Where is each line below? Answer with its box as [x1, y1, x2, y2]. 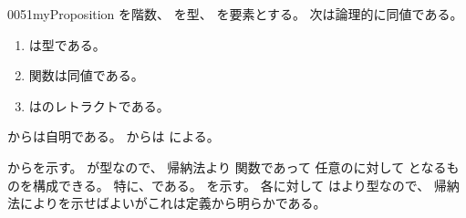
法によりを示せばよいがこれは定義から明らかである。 [7, 193, 326, 213]
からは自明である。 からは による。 [7, 127, 220, 146]
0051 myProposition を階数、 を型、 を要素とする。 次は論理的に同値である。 [7, 5, 463, 23]
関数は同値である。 [28, 66, 144, 85]
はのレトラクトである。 [28, 96, 170, 115]
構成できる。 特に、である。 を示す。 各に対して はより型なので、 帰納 [32, 175, 460, 194]
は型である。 [28, 35, 106, 54]
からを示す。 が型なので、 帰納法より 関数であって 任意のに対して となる [7, 157, 447, 176]
